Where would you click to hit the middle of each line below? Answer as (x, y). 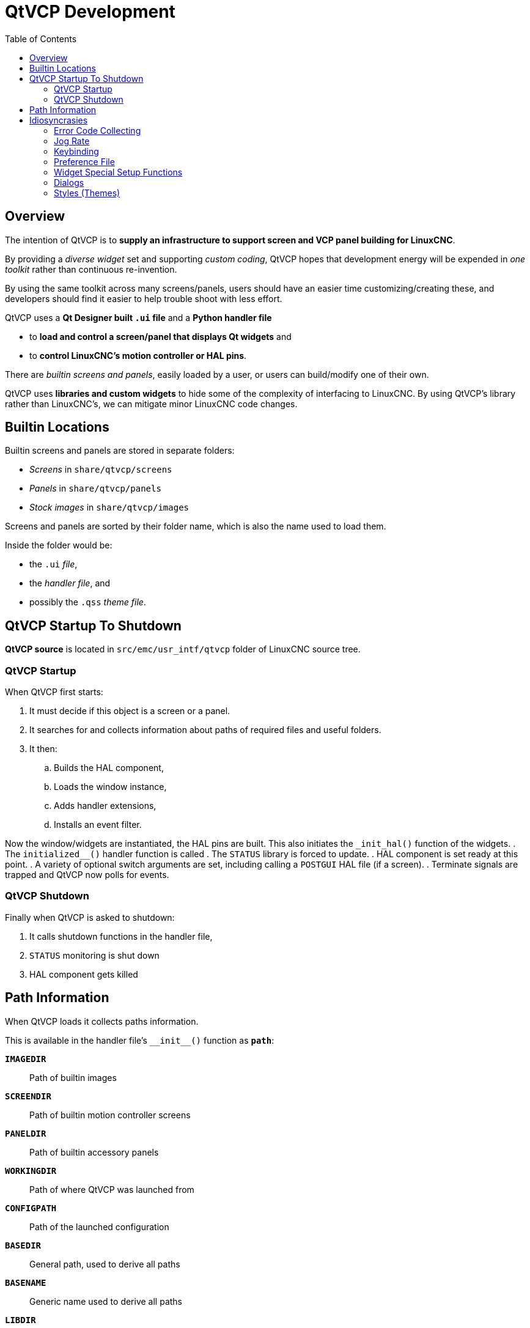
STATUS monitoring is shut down (94, 955)
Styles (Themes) (87, 193)
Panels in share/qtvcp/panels (95, 489)
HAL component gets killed (84, 974)
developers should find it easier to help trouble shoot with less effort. (144, 298)
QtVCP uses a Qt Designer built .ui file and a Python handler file (138, 317)
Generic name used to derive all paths (106, 1301)
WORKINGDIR (31, 1171)
